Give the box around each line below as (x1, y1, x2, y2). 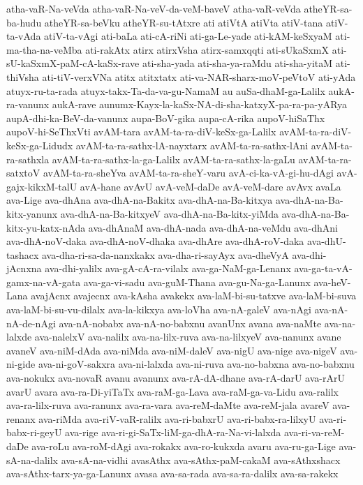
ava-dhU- (306, 234, 346, 248)
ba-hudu (6, 15, 42, 29)
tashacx (6, 247, 39, 262)
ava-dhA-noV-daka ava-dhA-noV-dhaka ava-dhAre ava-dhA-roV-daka (6, 234, 304, 248)
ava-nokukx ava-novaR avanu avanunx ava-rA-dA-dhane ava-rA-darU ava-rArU (6, 371, 345, 385)
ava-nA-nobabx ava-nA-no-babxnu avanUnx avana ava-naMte (59, 315, 322, 330)
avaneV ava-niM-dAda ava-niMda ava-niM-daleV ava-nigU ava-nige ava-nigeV (6, 343, 337, 357)
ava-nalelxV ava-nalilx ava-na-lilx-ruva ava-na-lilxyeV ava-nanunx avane (34, 329, 341, 344)
